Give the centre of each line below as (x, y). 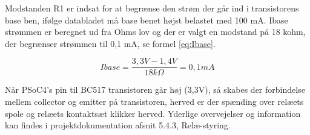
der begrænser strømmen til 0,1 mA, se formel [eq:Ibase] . (110, 43)
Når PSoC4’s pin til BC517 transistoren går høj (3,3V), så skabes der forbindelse (155, 89)
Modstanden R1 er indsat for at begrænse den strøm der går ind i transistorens (152, 8)
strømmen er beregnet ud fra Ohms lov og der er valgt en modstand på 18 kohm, (155, 32)
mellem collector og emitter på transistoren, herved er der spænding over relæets (154, 102)
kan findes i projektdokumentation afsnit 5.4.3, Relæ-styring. (118, 125)
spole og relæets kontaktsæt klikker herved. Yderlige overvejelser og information (153, 113)
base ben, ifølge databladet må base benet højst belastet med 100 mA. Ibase (147, 20)
